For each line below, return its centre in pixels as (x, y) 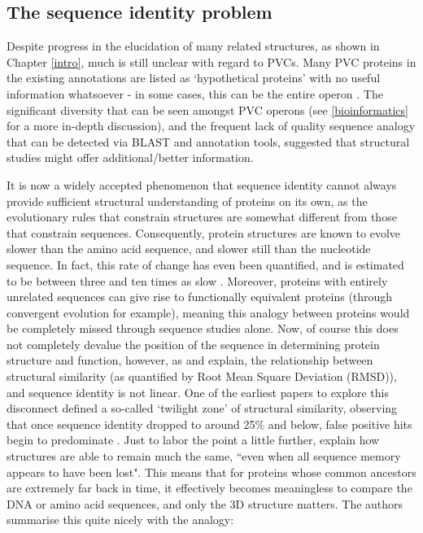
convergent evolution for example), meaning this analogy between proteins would (208, 312)
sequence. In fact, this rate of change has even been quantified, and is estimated (205, 264)
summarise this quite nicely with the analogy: (120, 520)
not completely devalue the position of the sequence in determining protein (193, 344)
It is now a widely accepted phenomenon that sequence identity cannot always (202, 184)
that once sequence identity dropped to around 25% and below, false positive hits (209, 424)
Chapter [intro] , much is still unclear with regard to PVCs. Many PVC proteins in (211, 61)
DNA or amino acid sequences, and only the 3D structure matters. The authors (205, 503)
